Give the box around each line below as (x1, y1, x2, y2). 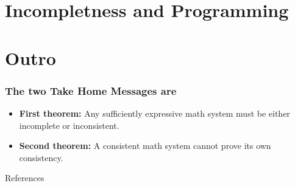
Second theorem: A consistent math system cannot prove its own (19, 139, 271, 152)
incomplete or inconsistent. (19, 119, 119, 131)
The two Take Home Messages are (5, 83, 177, 98)
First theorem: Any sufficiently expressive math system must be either (19, 106, 290, 119)
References (5, 171, 44, 184)
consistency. (19, 151, 63, 164)
